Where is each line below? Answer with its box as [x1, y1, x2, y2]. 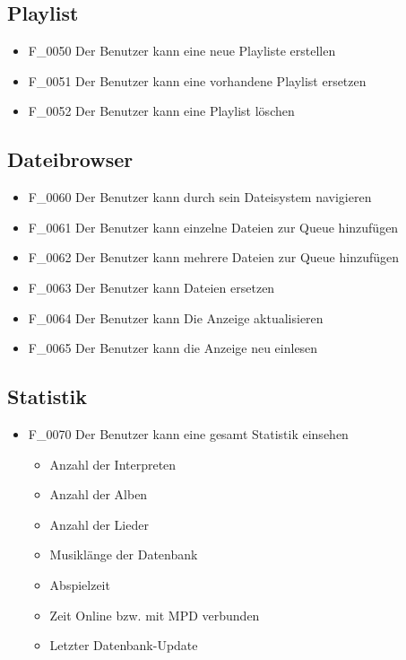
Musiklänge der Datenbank [49, 545, 198, 564]
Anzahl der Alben [49, 485, 148, 504]
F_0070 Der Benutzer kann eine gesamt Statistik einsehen [28, 424, 349, 443]
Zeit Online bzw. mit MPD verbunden [49, 605, 260, 624]
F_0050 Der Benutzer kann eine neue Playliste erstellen [28, 41, 336, 60]
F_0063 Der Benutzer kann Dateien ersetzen [28, 277, 275, 296]
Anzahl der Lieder [49, 515, 149, 533]
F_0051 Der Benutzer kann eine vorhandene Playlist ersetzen [28, 71, 367, 90]
